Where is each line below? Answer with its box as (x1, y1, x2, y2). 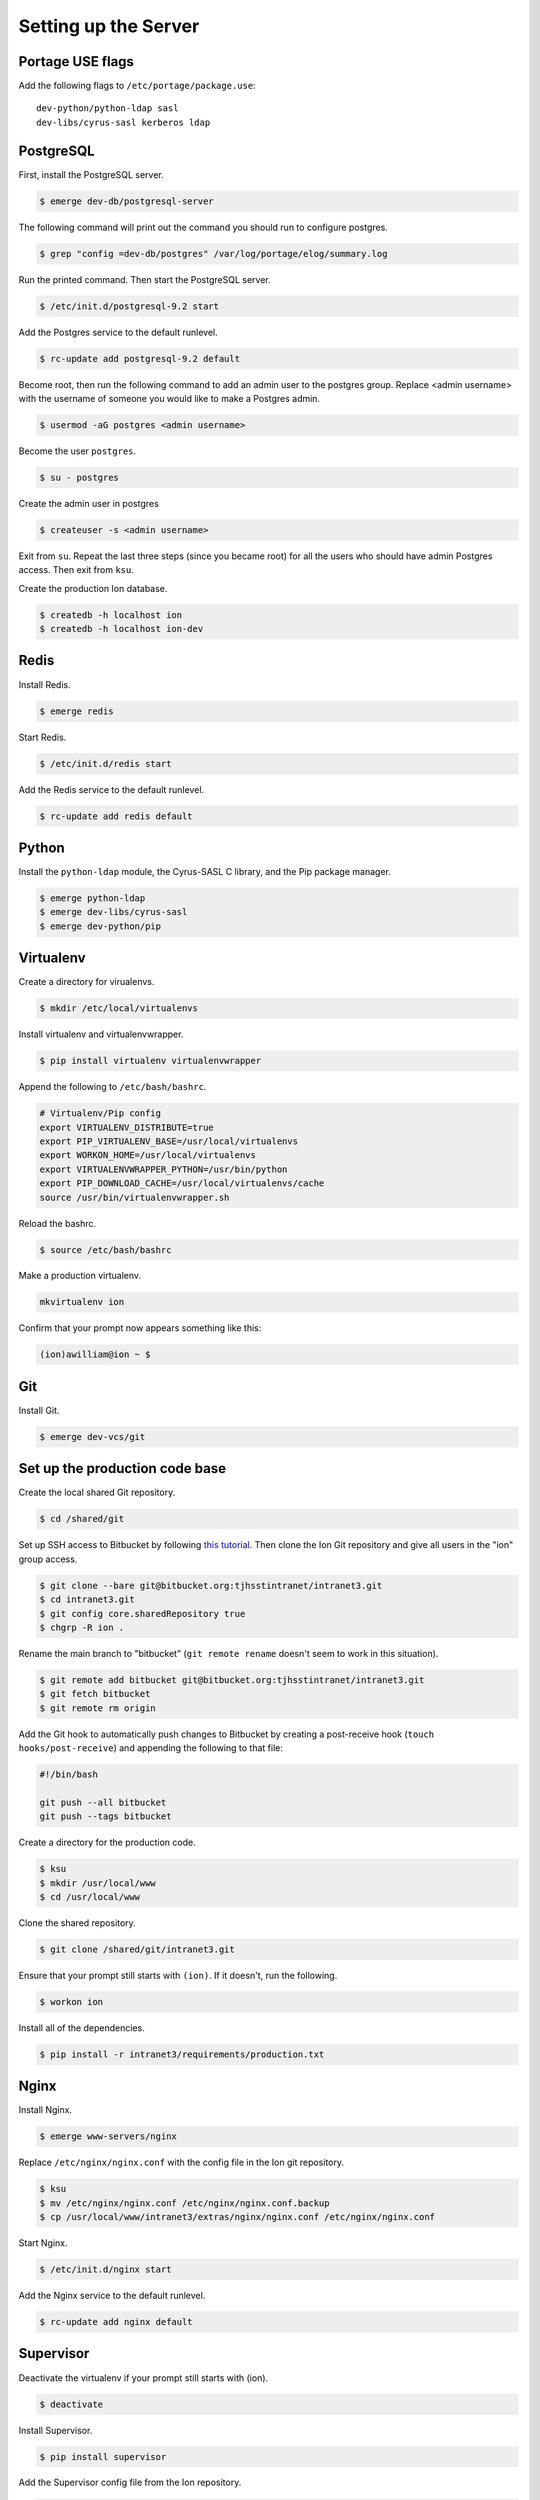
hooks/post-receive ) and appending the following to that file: (18, 1742, 284, 1754)
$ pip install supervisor (39, 2451, 167, 2462)
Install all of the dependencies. (18, 2021, 145, 2034)
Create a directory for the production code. (18, 1836, 196, 1849)
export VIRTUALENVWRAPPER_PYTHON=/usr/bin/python (39, 1163, 288, 1175)
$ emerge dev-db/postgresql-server (39, 195, 214, 207)
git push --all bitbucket (39, 1796, 167, 1808)
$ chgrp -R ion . (39, 1621, 125, 1633)
